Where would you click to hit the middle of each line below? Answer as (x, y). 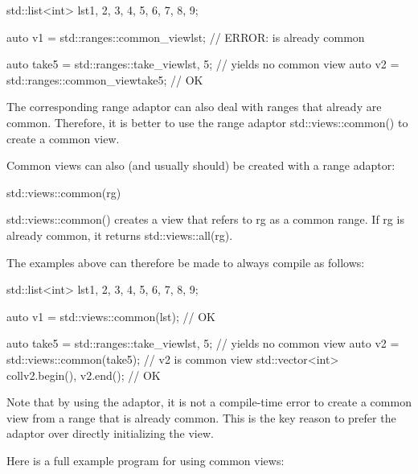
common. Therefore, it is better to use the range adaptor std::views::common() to (207, 122)
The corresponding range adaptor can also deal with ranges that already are (194, 107)
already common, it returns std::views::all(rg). (120, 235)
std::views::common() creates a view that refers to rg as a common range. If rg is (205, 219)
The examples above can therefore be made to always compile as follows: (186, 262)
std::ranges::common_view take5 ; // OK (105, 79)
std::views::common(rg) (64, 192)
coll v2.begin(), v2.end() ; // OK (84, 375)
